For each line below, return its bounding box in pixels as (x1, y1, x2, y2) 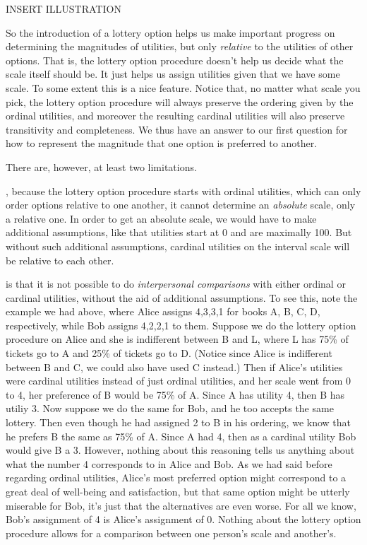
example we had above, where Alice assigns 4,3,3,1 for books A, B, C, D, (6, 304, 320, 319)
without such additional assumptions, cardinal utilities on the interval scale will (6, 238, 350, 253)
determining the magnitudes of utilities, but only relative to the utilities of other (6, 39, 354, 54)
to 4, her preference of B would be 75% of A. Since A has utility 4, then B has (6, 387, 345, 402)
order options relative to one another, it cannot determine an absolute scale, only (6, 197, 356, 212)
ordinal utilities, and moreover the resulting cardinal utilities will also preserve (6, 108, 345, 123)
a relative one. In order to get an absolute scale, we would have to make (6, 211, 317, 225)
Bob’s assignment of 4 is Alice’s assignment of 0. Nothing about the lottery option (6, 512, 361, 527)
